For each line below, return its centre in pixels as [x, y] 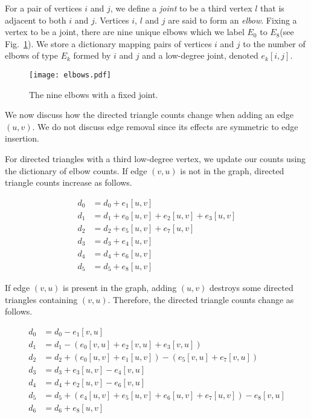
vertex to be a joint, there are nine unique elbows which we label [125, 32]
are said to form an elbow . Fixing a [232, 20]
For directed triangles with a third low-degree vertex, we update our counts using [155, 158]
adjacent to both [36, 20]
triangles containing [41, 299]
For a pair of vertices [43, 8]
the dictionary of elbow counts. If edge [76, 170]
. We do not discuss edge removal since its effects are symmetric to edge [165, 126]
